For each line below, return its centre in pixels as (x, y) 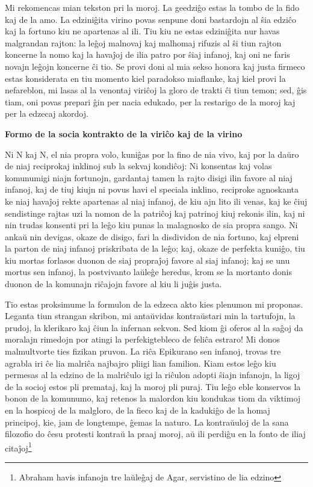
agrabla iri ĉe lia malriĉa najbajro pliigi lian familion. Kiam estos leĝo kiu (141, 363)
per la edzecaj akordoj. (47, 113)
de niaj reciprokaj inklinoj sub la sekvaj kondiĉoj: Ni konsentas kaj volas (138, 166)
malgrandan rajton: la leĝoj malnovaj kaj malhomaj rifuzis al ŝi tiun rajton (143, 42)
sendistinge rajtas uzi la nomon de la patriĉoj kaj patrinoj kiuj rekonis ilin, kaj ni (155, 213)
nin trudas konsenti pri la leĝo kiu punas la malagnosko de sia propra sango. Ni (151, 225)
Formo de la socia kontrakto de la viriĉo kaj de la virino (124, 133)
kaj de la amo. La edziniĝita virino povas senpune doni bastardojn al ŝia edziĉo (150, 19)
